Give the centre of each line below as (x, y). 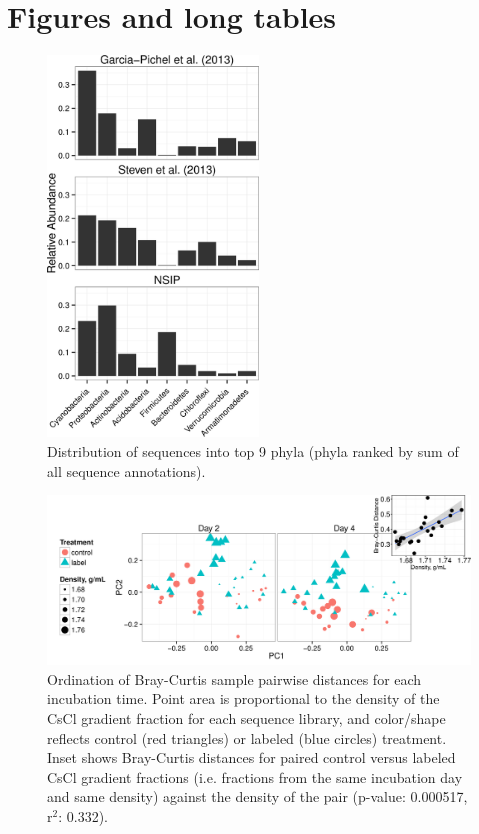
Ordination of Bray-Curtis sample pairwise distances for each (234, 678)
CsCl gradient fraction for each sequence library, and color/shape (246, 718)
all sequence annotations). (126, 470)
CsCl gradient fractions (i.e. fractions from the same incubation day (255, 776)
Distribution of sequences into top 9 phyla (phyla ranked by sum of (253, 450)
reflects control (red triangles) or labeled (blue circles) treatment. (247, 737)
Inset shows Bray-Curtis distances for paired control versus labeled (251, 757)
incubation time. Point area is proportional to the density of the (243, 698)
